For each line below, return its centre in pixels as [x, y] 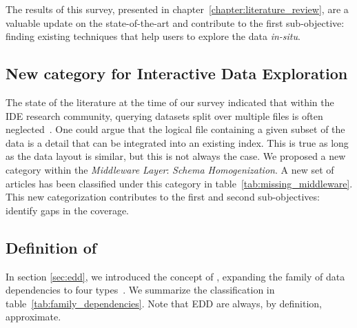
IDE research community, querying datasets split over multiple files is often [164, 115]
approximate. [33, 317]
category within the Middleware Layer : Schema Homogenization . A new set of [170, 169]
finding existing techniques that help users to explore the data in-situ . [153, 36]
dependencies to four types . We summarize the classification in [140, 290]
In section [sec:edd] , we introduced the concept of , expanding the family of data [175, 276]
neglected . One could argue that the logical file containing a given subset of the [175, 129]
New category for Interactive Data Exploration [177, 73]
